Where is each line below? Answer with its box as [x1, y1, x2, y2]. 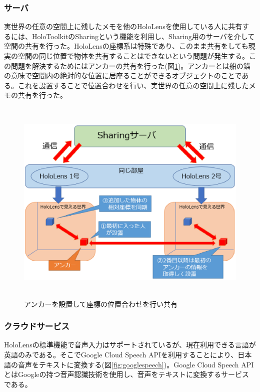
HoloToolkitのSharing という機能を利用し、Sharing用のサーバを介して [31, 31, 255, 41]
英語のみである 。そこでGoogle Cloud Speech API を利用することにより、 [4, 349, 238, 359]
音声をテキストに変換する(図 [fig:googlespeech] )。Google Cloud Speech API [17, 359, 254, 369]
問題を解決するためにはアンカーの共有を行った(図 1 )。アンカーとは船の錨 [10, 60, 250, 71]
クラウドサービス [4, 320, 69, 332]
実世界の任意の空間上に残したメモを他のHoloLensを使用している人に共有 [4, 21, 242, 32]
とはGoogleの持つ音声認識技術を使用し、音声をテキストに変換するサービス [4, 369, 249, 379]
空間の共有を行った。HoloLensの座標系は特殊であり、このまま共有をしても [4, 41, 248, 51]
